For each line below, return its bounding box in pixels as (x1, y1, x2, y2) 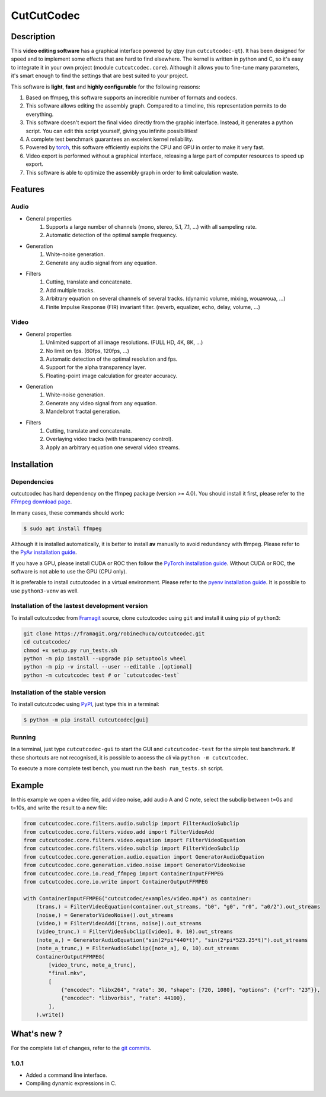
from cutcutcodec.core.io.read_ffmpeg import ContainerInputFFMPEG (23, 870, 224, 877)
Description (11, 31, 56, 42)
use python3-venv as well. (11, 587, 79, 594)
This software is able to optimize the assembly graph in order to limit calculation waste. (25, 169, 239, 176)
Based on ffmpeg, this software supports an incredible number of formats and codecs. (25, 94, 237, 101)
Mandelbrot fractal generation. (46, 408, 121, 415)
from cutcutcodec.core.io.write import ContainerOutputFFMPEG (23, 878, 208, 885)
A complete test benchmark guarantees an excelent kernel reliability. (25, 135, 194, 143)
